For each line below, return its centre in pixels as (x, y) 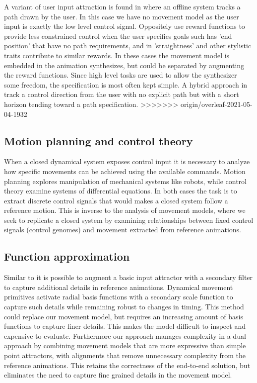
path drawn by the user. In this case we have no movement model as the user (122, 16)
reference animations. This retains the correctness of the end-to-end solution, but (127, 365)
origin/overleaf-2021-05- (217, 104)
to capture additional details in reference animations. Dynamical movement (119, 287)
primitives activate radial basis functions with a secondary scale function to (119, 297)
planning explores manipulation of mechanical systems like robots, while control (125, 181)
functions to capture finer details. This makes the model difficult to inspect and (125, 326)
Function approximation (67, 256)
